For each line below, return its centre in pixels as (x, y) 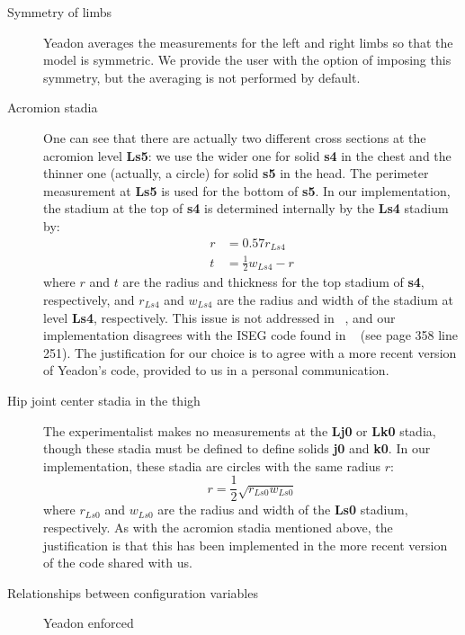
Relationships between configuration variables (133, 592)
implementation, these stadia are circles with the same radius (212, 465)
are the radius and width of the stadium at (335, 299)
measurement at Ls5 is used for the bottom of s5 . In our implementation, (247, 190)
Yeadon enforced (89, 623)
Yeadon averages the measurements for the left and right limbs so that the (248, 42)
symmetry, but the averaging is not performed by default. (202, 77)
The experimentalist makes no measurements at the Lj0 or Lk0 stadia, (240, 430)
